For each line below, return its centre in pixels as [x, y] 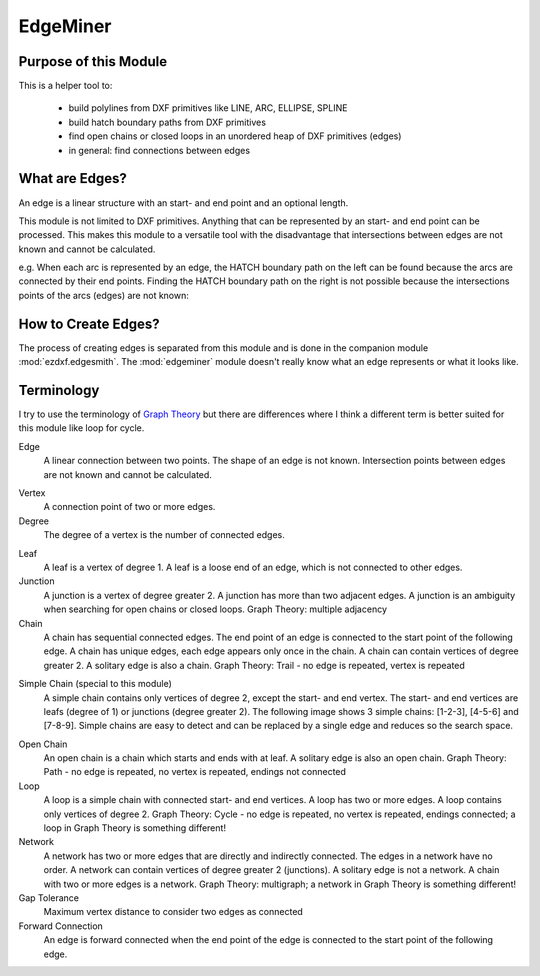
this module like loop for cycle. [81, 428]
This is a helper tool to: [65, 86]
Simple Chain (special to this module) [95, 684]
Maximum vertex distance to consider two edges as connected [173, 912]
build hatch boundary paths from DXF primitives [167, 122]
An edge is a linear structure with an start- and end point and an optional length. [183, 202]
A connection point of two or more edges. [129, 507]
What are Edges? [72, 178]
